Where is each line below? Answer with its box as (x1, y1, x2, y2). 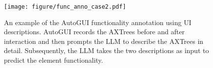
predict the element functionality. (4, 55, 103, 65)
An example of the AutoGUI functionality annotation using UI (4, 17, 192, 27)
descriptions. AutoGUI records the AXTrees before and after (4, 27, 185, 37)
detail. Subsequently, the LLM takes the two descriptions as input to (4, 45, 209, 55)
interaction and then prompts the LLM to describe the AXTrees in (4, 36, 204, 46)
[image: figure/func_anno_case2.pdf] (4, 3, 126, 10)
